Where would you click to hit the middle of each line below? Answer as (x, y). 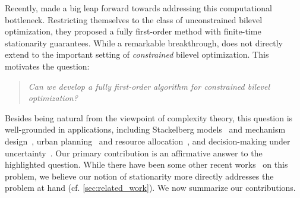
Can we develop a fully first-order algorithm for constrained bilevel (149, 86)
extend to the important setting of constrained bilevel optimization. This (137, 54)
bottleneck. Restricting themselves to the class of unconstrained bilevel (134, 19)
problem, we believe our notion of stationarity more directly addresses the (139, 176)
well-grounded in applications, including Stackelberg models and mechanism (145, 129)
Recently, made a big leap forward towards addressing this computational (138, 8)
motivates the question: (47, 66)
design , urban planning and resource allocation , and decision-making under (148, 141)
